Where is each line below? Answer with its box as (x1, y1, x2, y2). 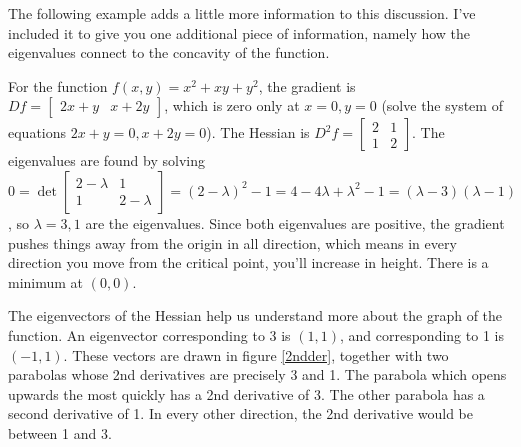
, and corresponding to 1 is (339, 324, 504, 345)
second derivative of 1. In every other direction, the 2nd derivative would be (8, 403, 473, 424)
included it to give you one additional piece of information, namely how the (8, 22, 471, 43)
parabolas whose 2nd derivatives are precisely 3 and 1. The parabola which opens (8, 364, 507, 385)
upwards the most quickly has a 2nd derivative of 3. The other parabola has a (8, 383, 485, 404)
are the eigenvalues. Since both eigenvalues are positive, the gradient (85, 212, 505, 233)
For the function (8, 75, 108, 96)
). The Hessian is (206, 122, 310, 143)
